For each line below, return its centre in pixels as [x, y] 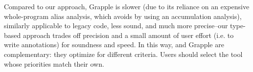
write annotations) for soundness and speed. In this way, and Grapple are [114, 45]
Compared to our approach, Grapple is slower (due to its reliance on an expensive [127, 6]
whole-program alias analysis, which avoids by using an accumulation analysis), [123, 16]
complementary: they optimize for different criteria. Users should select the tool [123, 54]
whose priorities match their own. [54, 63]
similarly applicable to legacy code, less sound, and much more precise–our [116, 26]
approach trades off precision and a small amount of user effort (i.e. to [128, 35]
